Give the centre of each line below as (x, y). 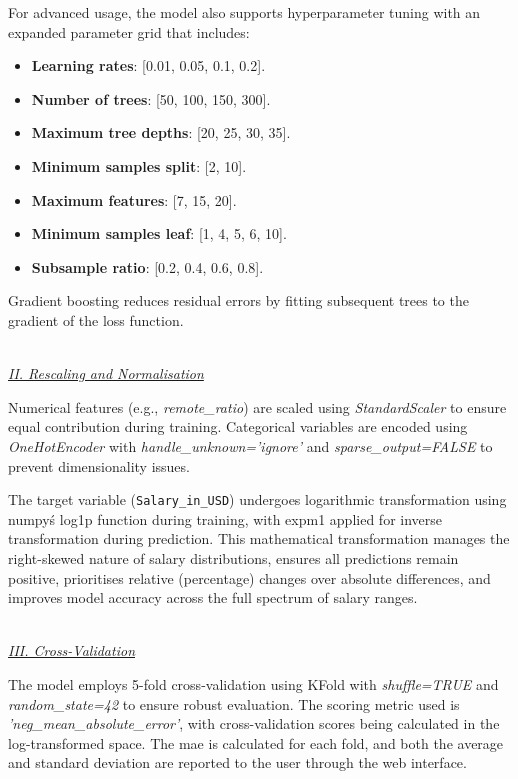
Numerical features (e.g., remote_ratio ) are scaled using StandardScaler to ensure (257, 406)
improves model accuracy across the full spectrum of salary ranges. (213, 597)
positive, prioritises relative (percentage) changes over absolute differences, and (249, 577)
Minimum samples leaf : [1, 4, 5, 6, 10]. (159, 233)
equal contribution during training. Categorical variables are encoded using (238, 426)
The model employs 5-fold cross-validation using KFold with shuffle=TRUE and (253, 683)
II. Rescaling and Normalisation (106, 373)
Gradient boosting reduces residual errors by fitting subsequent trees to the (238, 300)
